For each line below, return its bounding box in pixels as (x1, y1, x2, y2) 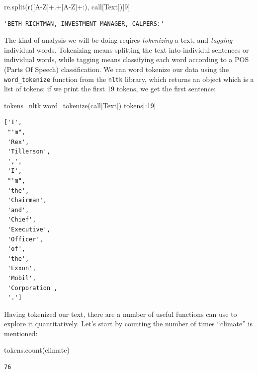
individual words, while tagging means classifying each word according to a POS (4, 54, 249, 65)
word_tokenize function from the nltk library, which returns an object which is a (4, 74, 254, 84)
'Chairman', (7, 197, 47, 204)
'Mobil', (7, 274, 36, 282)
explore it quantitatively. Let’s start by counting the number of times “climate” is (4, 318, 253, 329)
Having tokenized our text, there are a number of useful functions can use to (4, 308, 237, 319)
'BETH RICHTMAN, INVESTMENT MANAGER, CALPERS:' (4, 20, 165, 27)
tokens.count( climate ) (4, 345, 70, 355)
